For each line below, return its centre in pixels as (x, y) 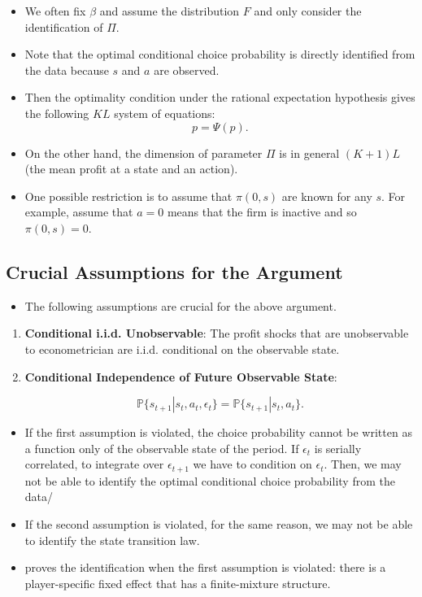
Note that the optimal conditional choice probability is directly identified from (220, 54)
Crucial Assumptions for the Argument (174, 271)
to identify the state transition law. (112, 540)
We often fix (55, 11)
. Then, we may (363, 464)
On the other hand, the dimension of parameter (144, 153)
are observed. (187, 70)
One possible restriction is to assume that (128, 196)
